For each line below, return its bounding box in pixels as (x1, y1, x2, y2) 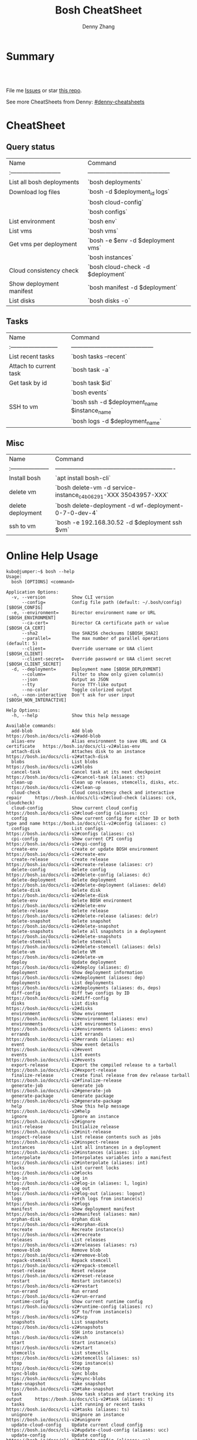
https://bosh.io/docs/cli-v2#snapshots (6, 1324, 104, 1331)
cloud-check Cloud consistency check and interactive (11, 790, 175, 796)
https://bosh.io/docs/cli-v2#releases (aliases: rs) (6, 1242, 138, 1248)
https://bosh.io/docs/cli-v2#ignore (6, 1119, 96, 1125)
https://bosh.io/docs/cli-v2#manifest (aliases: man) (6, 1211, 141, 1217)
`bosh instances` (87, 253, 134, 261)
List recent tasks (9, 352, 55, 360)
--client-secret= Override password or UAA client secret (21, 656, 172, 662)
